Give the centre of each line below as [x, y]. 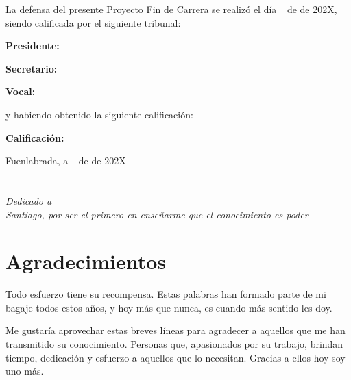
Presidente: [33, 46]
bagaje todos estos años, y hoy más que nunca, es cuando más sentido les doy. [169, 307]
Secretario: [32, 68]
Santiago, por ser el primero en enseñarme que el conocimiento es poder [157, 214]
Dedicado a [29, 200]
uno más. [25, 371]
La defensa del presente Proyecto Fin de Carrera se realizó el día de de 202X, [171, 9]
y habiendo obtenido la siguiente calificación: [99, 114]
